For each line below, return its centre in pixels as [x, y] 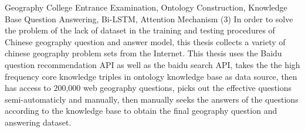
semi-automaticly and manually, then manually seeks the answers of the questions [152, 99]
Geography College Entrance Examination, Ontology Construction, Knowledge [146, 7]
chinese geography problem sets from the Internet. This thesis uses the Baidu [143, 53]
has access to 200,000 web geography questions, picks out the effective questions [148, 88]
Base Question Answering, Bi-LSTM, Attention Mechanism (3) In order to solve [149, 18]
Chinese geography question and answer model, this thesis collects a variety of [145, 41]
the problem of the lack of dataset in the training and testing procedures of [140, 30]
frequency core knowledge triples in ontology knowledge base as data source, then [151, 76]
